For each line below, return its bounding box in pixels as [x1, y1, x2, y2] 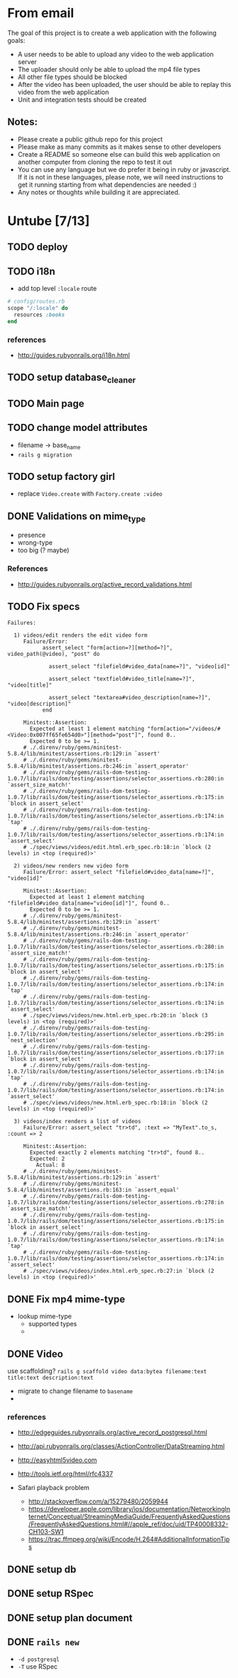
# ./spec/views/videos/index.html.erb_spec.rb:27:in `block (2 [23, 1268, 215, 1275]
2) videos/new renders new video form [13, 863, 129, 870]
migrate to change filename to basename [17, 1387, 134, 1395]
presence [17, 531, 46, 539]
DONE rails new [7, 1636, 80, 1648]
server [17, 57, 37, 66]
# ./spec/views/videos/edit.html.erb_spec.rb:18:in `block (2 [23, 844, 212, 851]
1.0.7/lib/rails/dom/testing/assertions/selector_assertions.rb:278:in [7, 1199, 224, 1207]
